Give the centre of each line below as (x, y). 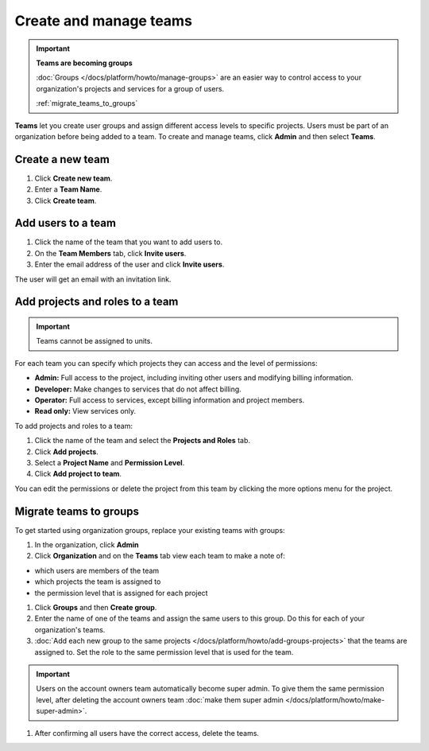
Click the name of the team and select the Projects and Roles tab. (142, 441)
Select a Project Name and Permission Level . (110, 462)
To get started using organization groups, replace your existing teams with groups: (150, 530)
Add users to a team (66, 223)
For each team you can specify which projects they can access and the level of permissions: (166, 363)
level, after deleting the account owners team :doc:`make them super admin (160, 699)
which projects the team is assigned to (98, 582)
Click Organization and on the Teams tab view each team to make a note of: (160, 556)
